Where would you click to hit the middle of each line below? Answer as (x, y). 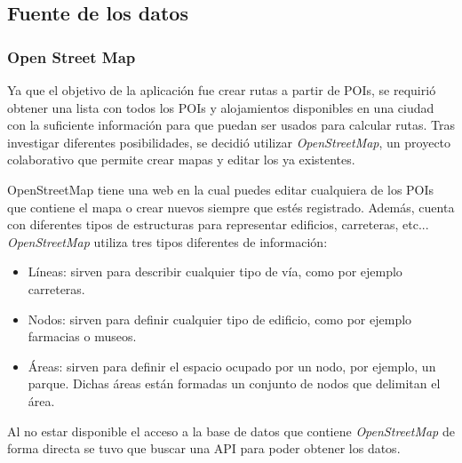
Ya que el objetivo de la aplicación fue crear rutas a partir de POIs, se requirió (222, 90)
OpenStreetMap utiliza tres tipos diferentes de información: (167, 241)
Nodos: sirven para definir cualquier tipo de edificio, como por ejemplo (220, 319)
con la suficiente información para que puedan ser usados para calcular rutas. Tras (231, 125)
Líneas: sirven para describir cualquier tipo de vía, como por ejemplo (215, 271)
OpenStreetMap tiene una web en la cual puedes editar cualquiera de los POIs (221, 189)
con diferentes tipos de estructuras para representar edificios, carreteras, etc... (218, 224)
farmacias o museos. (82, 336)
